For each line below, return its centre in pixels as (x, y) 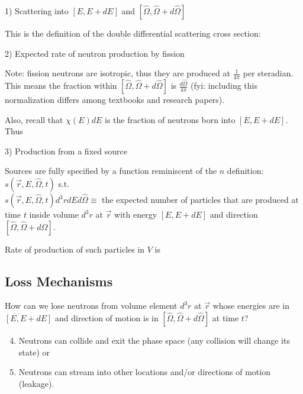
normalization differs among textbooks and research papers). (115, 100)
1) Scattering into (37, 11)
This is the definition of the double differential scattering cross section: (133, 33)
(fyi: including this (224, 85)
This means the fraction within (61, 85)
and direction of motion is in (107, 318)
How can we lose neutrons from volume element (91, 306)
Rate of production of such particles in (75, 249)
